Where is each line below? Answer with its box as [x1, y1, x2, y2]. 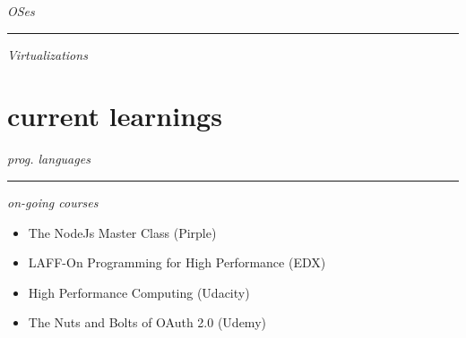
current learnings [7, 97, 222, 134]
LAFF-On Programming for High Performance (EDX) [28, 253, 326, 272]
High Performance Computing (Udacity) [28, 283, 250, 301]
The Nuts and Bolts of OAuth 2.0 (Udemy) [28, 313, 266, 332]
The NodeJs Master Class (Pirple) [28, 223, 217, 241]
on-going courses [7, 192, 99, 211]
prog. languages [7, 149, 91, 168]
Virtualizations [7, 45, 88, 63]
